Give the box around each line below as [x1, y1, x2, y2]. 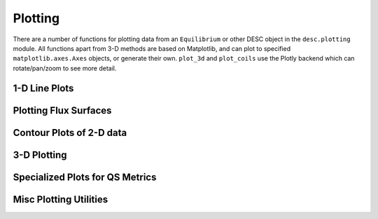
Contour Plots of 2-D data [13, 126, 127, 139]
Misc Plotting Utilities [13, 193, 108, 205]
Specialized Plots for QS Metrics [13, 171, 157, 183]
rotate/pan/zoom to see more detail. [13, 63, 117, 73]
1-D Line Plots [13, 82, 74, 94]
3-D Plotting [13, 149, 67, 160]
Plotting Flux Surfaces [13, 105, 112, 116]
